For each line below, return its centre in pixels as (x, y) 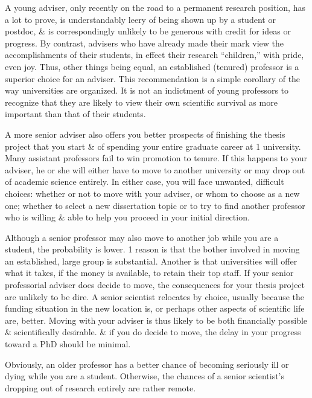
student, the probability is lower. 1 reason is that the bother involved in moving (152, 249)
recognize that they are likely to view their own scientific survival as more (141, 102)
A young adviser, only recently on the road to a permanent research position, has (155, 7)
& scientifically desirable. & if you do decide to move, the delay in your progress (153, 332)
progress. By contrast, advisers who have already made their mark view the (145, 43)
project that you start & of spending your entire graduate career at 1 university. (153, 146)
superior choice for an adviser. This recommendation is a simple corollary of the (153, 78)
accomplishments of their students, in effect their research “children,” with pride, (154, 55)
